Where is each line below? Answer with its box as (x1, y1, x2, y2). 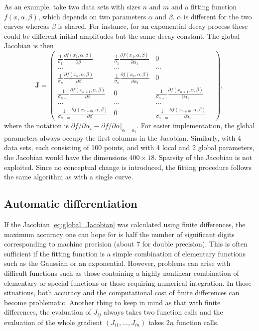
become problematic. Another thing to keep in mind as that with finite (4, 297, 221, 307)
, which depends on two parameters (38, 11, 146, 21)
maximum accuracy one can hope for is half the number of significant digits (4, 229, 235, 239)
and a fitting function (171, 1, 237, 11)
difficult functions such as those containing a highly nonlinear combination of (4, 267, 239, 278)
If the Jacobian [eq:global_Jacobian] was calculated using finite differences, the (4, 219, 246, 229)
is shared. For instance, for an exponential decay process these (58, 21, 248, 31)
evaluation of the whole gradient (4, 317, 103, 327)
